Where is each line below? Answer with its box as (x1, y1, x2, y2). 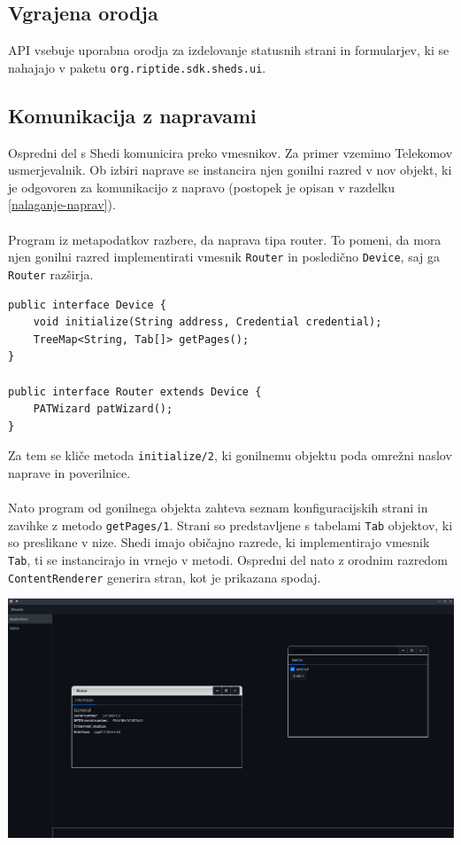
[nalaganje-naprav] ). (8, 195, 116, 214)
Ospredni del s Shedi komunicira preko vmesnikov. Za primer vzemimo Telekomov (8, 143, 453, 161)
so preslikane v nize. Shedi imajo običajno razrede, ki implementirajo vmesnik (8, 533, 430, 552)
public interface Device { (8, 298, 166, 311)
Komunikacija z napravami (8, 101, 257, 129)
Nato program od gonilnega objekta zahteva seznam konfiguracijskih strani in (8, 498, 428, 517)
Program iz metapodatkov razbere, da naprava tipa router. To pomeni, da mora (8, 230, 442, 248)
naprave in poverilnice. (8, 463, 131, 481)
